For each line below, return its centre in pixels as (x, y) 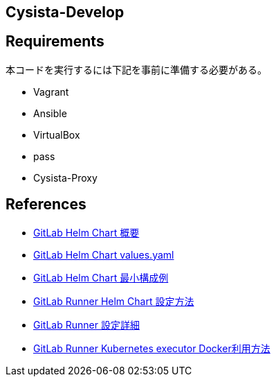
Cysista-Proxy (65, 177)
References (46, 205)
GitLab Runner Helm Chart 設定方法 (114, 301)
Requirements (55, 42)
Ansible (50, 113)
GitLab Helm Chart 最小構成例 (101, 277)
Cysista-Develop (65, 12)
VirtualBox (57, 134)
